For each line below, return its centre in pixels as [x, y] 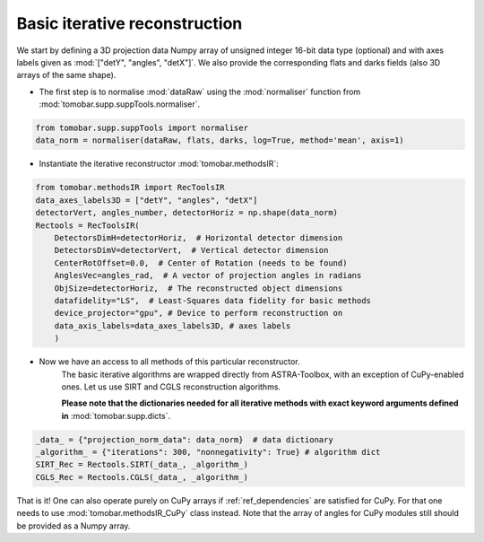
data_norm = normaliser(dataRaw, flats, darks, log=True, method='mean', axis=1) [220, 140]
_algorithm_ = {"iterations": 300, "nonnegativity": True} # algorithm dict [208, 452]
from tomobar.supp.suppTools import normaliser [142, 128]
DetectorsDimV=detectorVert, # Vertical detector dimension [191, 250]
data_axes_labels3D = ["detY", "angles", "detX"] [147, 200]
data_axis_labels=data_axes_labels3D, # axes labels [173, 326]
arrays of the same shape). [66, 75]
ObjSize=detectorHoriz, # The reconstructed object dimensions [199, 288]
